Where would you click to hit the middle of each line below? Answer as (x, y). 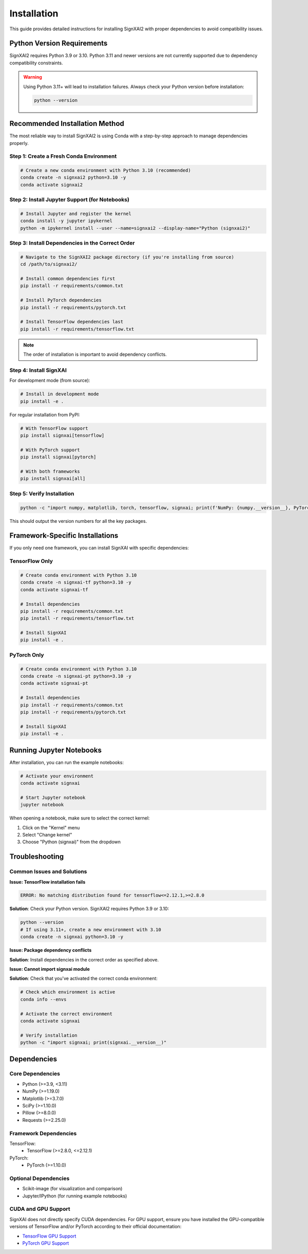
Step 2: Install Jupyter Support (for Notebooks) (69, 199)
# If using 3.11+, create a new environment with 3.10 (91, 930)
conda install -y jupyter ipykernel (66, 221)
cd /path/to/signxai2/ (49, 264)
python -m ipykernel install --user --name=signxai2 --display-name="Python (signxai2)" (136, 228)
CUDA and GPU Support (40, 1209)
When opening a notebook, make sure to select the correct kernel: (80, 818)
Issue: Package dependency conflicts (51, 950)
